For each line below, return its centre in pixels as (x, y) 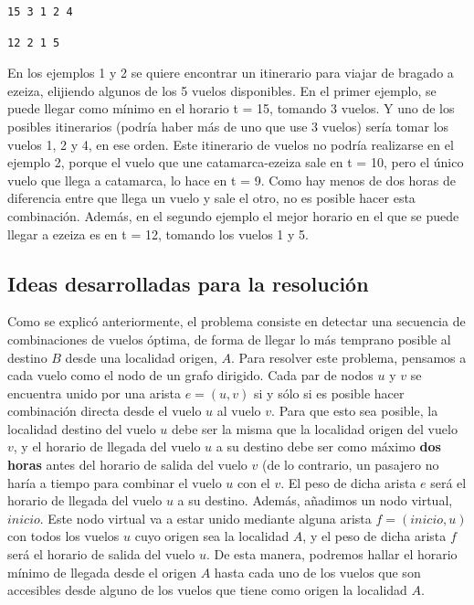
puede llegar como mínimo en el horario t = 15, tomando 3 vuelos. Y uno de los (231, 108)
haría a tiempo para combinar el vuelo (115, 482)
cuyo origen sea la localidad (212, 536)
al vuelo (239, 411)
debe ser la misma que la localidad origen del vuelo (315, 428)
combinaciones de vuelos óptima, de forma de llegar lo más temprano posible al (229, 339)
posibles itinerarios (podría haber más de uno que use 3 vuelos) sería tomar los (228, 126)
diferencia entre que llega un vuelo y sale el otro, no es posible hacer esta (211, 198)
